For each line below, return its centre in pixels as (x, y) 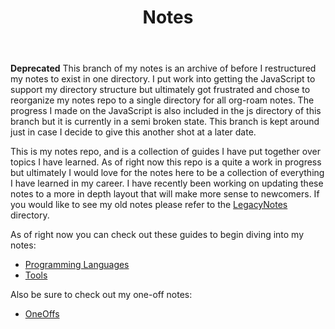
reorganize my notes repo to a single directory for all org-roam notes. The (162, 100)
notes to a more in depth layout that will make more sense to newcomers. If (165, 194)
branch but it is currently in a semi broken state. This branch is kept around (165, 122)
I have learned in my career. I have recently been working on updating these (167, 183)
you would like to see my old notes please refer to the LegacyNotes (149, 205)
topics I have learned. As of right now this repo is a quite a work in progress (166, 162)
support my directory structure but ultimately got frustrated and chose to (160, 90)
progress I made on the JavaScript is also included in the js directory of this (166, 111)
